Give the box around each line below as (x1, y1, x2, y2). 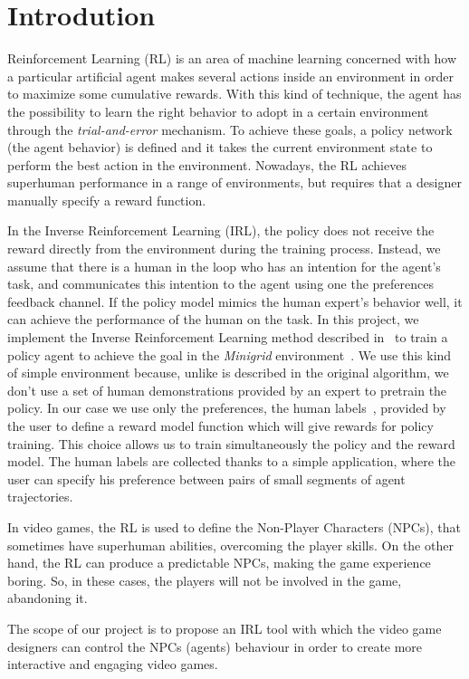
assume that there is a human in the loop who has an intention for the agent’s (7, 256, 441, 275)
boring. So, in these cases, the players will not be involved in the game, (7, 570, 402, 589)
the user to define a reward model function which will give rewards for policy (7, 416, 434, 435)
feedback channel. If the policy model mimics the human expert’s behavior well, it (7, 292, 463, 311)
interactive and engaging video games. (7, 655, 218, 674)
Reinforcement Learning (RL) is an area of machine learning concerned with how (7, 49, 457, 68)
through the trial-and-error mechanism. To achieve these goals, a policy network (7, 120, 453, 139)
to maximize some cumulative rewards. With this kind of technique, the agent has (7, 84, 462, 103)
